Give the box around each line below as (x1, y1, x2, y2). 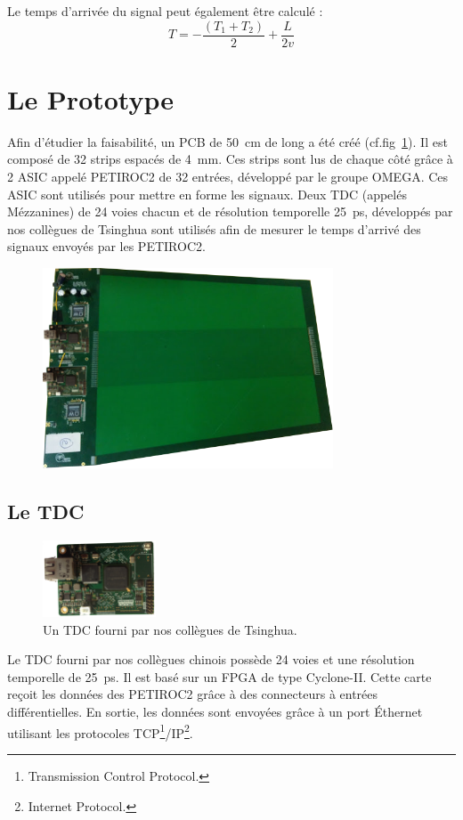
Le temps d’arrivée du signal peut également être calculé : (7, 2, 323, 20)
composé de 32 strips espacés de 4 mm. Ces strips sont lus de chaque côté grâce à (7, 150, 453, 168)
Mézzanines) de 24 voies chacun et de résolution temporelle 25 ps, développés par (7, 202, 453, 221)
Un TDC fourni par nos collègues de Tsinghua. (43, 620, 297, 638)
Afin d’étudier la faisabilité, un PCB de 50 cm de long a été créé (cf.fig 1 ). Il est (7, 132, 448, 150)
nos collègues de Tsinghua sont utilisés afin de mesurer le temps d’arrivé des (7, 219, 421, 238)
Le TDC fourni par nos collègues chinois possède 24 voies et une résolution (7, 650, 415, 669)
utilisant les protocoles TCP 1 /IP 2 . (7, 720, 193, 742)
